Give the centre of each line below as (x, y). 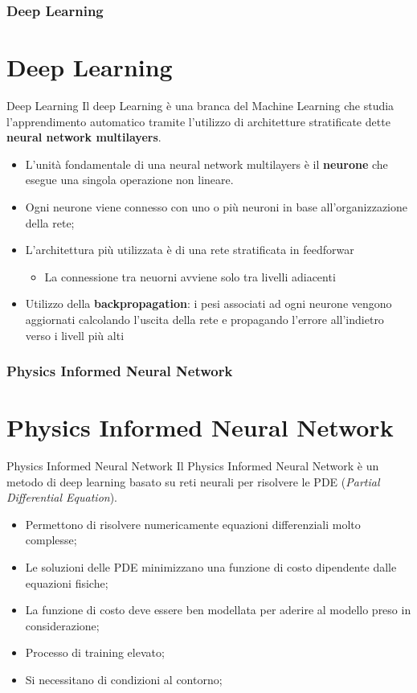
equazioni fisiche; (67, 582)
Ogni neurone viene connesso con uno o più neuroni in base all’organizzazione (216, 206)
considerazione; (62, 625)
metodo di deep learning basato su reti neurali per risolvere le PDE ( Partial (193, 481)
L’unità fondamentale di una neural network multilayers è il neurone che (206, 164)
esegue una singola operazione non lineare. (129, 180)
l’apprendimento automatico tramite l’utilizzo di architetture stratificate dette (198, 121)
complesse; (51, 540)
